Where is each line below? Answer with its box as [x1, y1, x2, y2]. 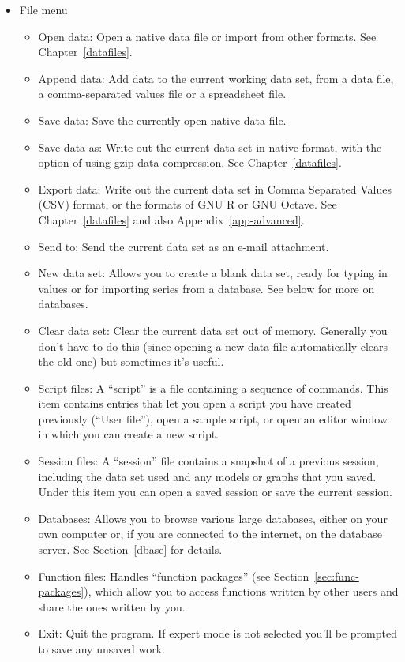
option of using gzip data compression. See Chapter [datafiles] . [38, 154, 342, 171]
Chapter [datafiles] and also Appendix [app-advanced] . [38, 211, 305, 228]
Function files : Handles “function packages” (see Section [38, 567, 309, 584]
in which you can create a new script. [38, 426, 219, 442]
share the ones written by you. [38, 598, 186, 615]
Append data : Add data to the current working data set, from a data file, [38, 70, 394, 86]
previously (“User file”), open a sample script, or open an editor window [38, 410, 388, 427]
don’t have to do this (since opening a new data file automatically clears [38, 337, 388, 354]
